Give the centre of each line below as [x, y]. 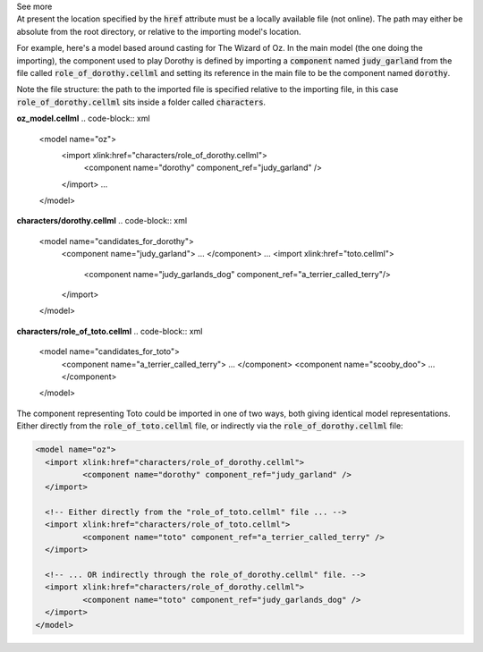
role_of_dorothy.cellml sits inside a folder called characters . [141, 102]
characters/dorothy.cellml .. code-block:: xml [102, 221]
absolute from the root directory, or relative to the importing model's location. [159, 31]
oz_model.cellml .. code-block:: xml [84, 119]
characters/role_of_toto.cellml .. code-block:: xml [110, 331]
